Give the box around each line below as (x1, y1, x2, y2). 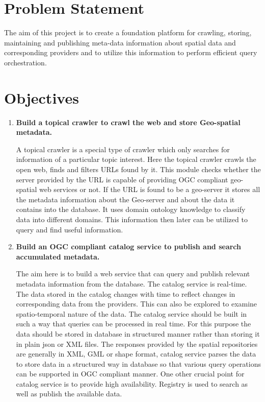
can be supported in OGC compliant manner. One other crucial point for (16, 368, 245, 379)
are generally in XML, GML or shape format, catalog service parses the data (16, 348, 256, 359)
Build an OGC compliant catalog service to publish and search (16, 241, 242, 252)
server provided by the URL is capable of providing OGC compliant (16, 174, 228, 184)
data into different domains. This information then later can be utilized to (16, 214, 248, 224)
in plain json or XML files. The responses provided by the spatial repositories (16, 338, 258, 349)
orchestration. (4, 57, 47, 67)
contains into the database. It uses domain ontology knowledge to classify (16, 204, 246, 215)
